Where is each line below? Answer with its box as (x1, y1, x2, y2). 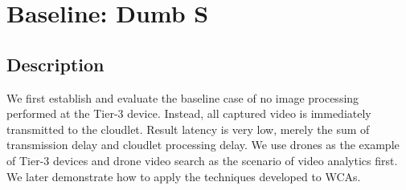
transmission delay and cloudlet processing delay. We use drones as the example (6, 136, 400, 153)
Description (6, 51, 105, 76)
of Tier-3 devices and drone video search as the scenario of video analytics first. (6, 152, 398, 168)
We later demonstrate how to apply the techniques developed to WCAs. (6, 168, 361, 184)
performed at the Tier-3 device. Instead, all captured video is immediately (6, 105, 371, 122)
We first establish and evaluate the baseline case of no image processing (6, 89, 359, 106)
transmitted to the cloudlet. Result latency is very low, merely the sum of (6, 120, 370, 137)
